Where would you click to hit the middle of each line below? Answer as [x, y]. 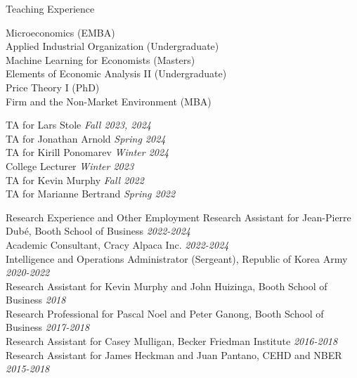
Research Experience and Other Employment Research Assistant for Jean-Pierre [178, 217]
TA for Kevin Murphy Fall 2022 [75, 180]
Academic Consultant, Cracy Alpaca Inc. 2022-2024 [117, 244]
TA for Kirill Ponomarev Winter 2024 [87, 152]
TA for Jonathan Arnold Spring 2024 [86, 138]
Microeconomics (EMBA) [60, 32]
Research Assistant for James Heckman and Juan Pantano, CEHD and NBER [174, 354]
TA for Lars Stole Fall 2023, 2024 [78, 125]
